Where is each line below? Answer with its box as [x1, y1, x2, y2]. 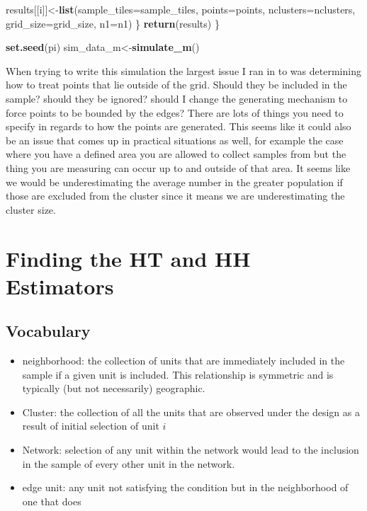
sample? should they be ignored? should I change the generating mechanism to [6, 91, 348, 105]
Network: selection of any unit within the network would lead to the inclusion [22, 442, 359, 457]
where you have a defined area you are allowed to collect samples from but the [6, 147, 346, 161]
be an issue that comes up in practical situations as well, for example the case [6, 132, 344, 147]
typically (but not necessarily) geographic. [22, 381, 205, 396]
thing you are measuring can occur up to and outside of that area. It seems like [6, 160, 351, 175]
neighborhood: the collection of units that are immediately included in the [22, 353, 345, 368]
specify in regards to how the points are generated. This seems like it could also [6, 119, 351, 134]
